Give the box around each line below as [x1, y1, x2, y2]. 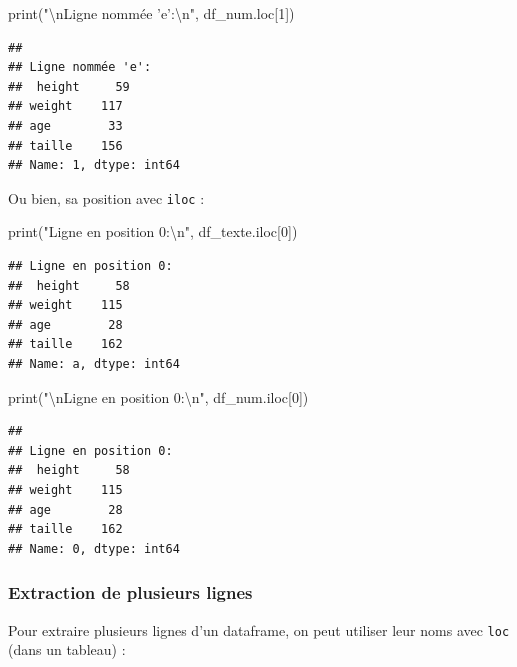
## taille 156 [8, 138, 123, 153]
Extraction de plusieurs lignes [8, 580, 253, 605]
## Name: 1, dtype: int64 [8, 158, 180, 173]
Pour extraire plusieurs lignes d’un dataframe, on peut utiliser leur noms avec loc [8, 619, 510, 640]
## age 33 [8, 118, 123, 133]
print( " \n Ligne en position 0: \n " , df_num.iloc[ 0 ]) [8, 386, 309, 407]
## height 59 [8, 79, 130, 94]
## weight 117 [8, 99, 123, 114]
